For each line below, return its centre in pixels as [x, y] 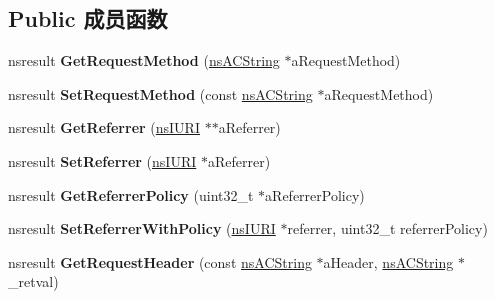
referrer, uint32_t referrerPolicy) [387, 228]
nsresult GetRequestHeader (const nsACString [160, 261]
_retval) [33, 281]
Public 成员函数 [88, 18]
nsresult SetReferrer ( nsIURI [102, 160]
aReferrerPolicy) [315, 194]
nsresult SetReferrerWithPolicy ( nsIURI [142, 228]
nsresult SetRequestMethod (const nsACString [160, 93]
